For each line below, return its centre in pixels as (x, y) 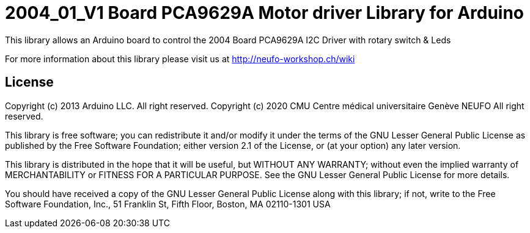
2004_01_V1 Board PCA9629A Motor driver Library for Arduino (265, 13)
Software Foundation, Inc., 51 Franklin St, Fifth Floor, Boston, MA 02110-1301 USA (168, 204)
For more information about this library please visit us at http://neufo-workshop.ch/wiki (180, 59)
